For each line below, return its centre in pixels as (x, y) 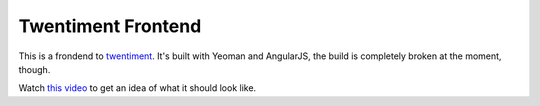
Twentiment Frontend (110, 26)
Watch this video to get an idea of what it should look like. (137, 88)
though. (34, 69)
